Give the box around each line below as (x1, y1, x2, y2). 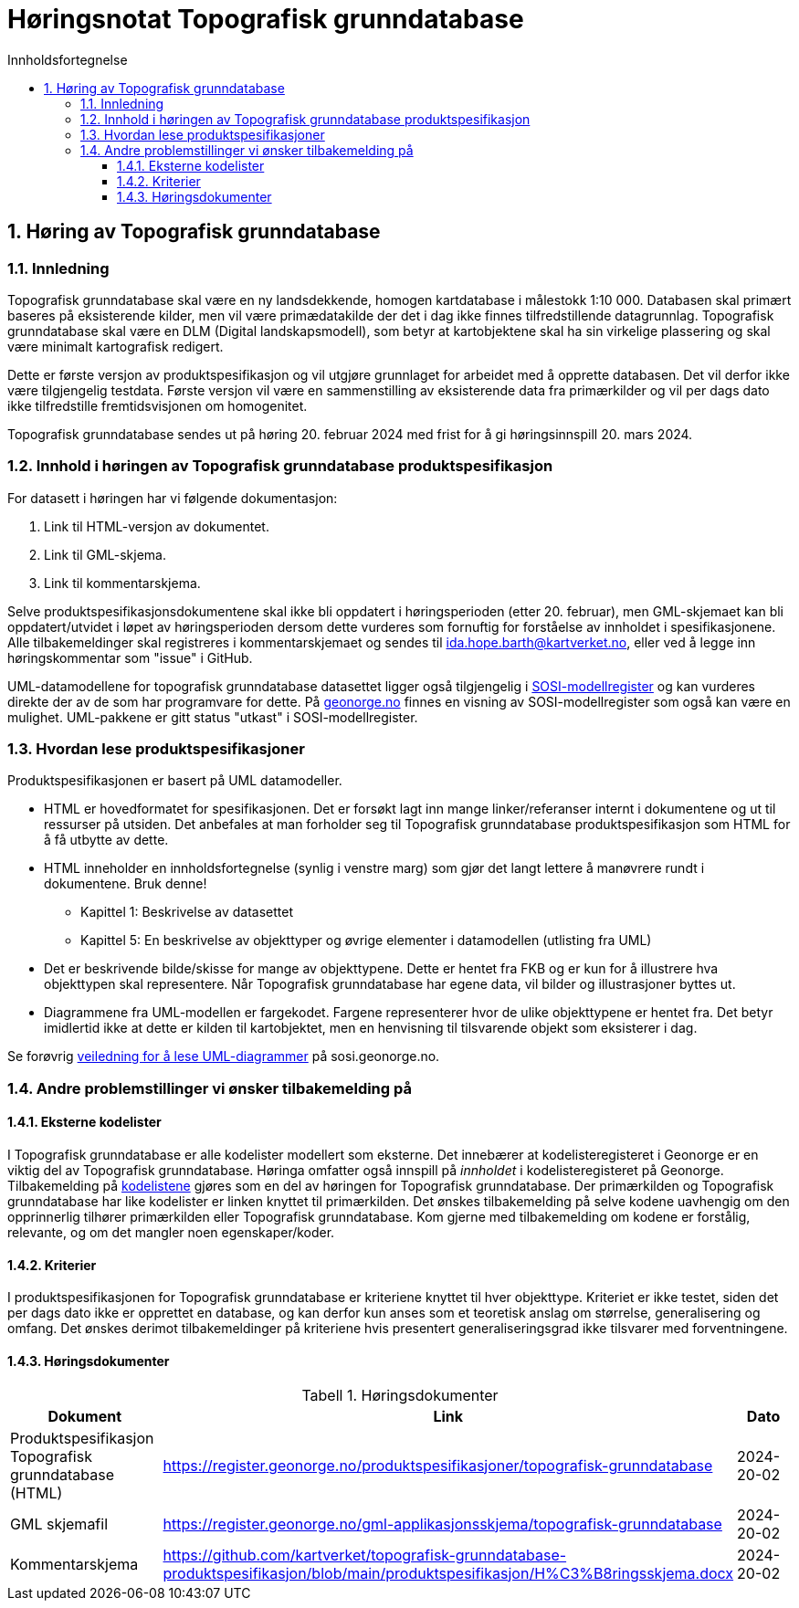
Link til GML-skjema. (44, 546, 167, 562)
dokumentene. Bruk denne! (44, 876, 207, 892)
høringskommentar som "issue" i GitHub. (7, 649, 253, 666)
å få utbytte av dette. (44, 832, 169, 848)
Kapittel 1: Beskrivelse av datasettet (80, 904, 293, 920)
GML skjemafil (10, 1514, 109, 1533)
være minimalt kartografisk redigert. (7, 338, 224, 354)
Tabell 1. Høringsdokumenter (301, 1385, 499, 1404)
